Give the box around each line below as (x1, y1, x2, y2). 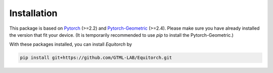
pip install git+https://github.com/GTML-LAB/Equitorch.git (20, 55, 172, 60)
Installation (9, 8, 58, 19)
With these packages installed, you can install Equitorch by (9, 41, 132, 47)
